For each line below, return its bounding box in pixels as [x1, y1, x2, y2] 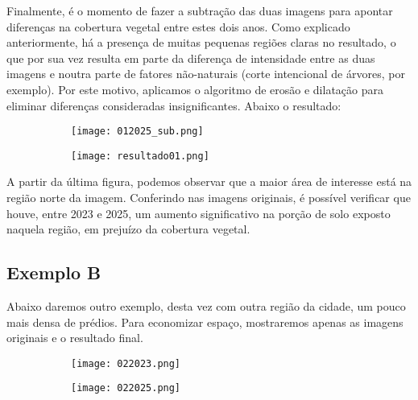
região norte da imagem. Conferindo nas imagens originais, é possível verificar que [6, 189, 411, 206]
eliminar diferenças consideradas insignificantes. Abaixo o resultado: [6, 97, 341, 113]
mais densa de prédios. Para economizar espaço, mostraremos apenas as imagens [6, 313, 404, 330]
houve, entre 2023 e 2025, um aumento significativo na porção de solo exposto [6, 204, 391, 221]
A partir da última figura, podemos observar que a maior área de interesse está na [6, 173, 412, 190]
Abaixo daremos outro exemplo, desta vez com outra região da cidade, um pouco [6, 298, 406, 315]
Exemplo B [6, 260, 101, 285]
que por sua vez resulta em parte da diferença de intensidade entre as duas [6, 49, 375, 66]
